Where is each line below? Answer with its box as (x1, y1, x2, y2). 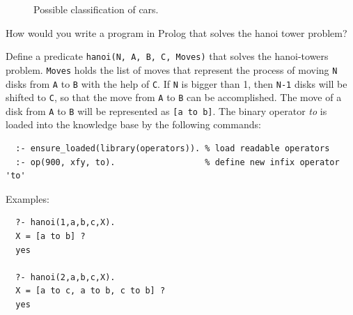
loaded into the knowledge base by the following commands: (6, 117, 261, 132)
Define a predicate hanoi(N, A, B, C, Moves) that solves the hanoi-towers (6, 49, 329, 63)
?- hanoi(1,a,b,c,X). (15, 217, 116, 228)
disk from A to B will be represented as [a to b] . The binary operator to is (6, 103, 327, 118)
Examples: (6, 191, 49, 206)
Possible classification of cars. (33, 2, 159, 16)
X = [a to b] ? (15, 231, 86, 242)
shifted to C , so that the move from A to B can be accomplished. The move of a (6, 90, 342, 105)
